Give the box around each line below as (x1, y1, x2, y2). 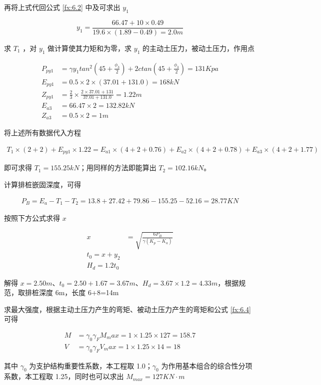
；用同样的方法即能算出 (79, 162, 156, 173)
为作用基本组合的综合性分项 (161, 360, 252, 371)
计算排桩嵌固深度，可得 (4, 179, 81, 189)
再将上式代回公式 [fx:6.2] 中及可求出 (4, 2, 120, 12)
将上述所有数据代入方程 (4, 127, 81, 138)
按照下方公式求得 (4, 213, 60, 223)
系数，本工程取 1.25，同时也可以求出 (4, 371, 124, 382)
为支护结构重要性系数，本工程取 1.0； (29, 360, 152, 371)
